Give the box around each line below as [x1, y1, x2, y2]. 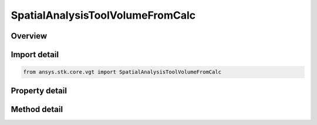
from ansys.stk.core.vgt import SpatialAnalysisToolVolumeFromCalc [23, 69, 222, 75]
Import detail [11, 50, 59, 60]
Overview [11, 31, 48, 41]
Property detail [11, 85, 68, 96]
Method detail [11, 104, 63, 114]
